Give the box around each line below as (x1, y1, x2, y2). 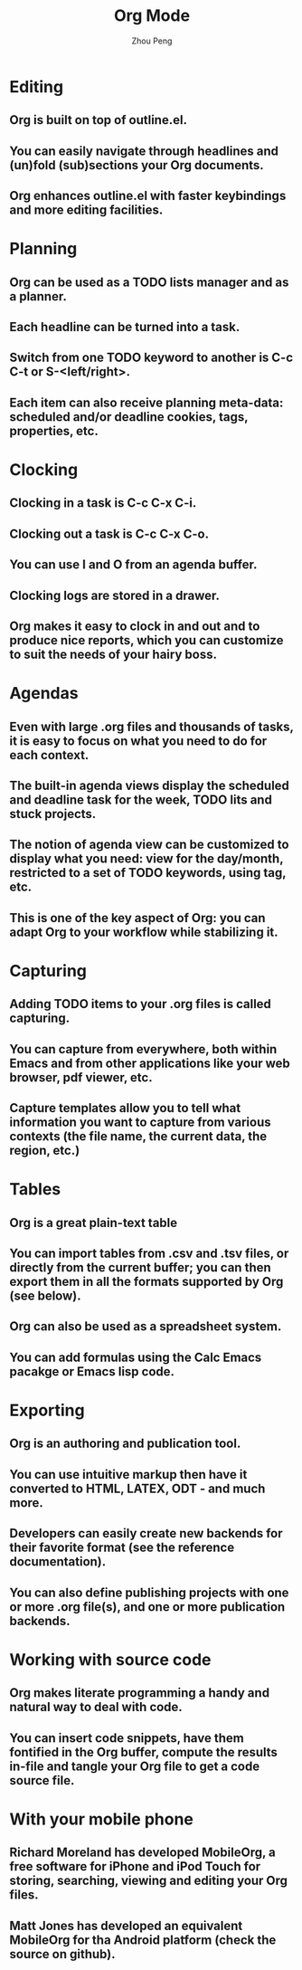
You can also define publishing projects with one (9, 1585, 289, 1600)
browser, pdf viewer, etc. (9, 1070, 153, 1085)
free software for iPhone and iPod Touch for (9, 1859, 261, 1874)
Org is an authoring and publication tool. (9, 1436, 241, 1451)
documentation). (9, 1554, 107, 1570)
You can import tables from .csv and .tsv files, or (9, 1246, 289, 1261)
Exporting (9, 1400, 85, 1421)
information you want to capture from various (9, 1115, 271, 1130)
